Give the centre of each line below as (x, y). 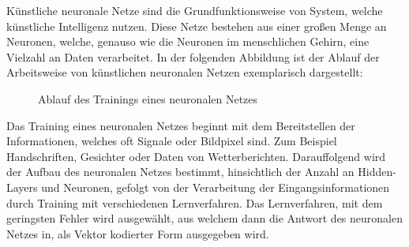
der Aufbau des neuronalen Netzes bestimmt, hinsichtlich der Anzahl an (180, 172)
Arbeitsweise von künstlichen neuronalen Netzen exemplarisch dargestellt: (185, 72)
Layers (22, 187)
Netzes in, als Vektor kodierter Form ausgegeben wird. (138, 233)
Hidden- (377, 172)
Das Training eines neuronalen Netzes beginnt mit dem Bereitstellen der (181, 125)
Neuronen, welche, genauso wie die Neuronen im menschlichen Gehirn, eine (188, 41)
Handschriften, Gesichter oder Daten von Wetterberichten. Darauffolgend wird (196, 156)
